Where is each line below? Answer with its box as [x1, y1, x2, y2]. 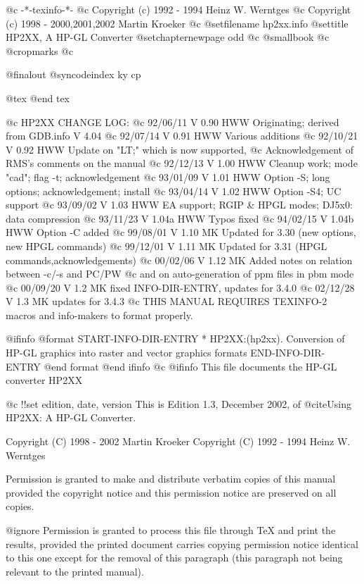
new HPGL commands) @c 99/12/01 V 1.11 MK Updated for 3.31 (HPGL [6, 238, 327, 253]
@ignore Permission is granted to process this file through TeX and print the [6, 523, 336, 537]
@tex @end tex [6, 90, 70, 105]
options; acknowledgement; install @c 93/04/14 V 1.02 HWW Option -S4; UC [6, 183, 342, 198]
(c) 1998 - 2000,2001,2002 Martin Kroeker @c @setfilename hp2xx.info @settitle [6, 15, 349, 30]
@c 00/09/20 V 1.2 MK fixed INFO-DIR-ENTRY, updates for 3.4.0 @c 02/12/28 [6, 280, 355, 294]
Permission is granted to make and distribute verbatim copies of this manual [6, 471, 336, 486]
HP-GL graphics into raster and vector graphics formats [6, 345, 247, 360]
